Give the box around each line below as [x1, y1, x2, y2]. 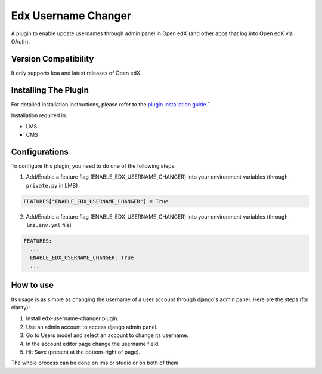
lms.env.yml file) [26, 221, 72, 228]
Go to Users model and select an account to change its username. [26, 332, 189, 339]
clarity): [11, 304, 30, 311]
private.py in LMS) [26, 182, 78, 189]
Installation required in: [11, 112, 67, 119]
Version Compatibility [11, 54, 94, 64]
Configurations [11, 146, 69, 157]
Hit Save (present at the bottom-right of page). [26, 348, 141, 355]
